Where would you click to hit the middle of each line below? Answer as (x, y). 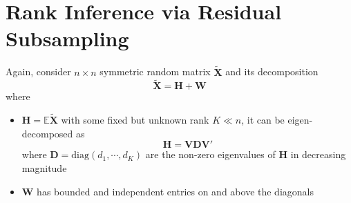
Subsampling (67, 38)
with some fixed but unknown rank (135, 120)
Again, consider (38, 71)
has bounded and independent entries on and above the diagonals (175, 191)
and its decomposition (272, 71)
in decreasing (318, 154)
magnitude (44, 167)
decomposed (47, 133)
